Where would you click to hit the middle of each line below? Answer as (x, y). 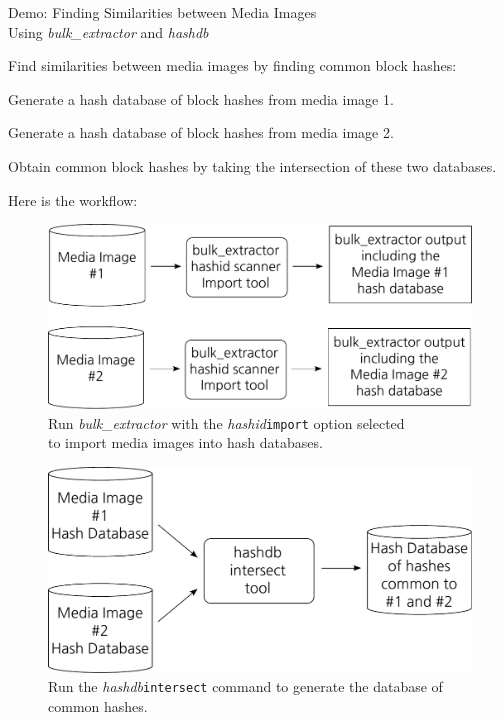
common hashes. (98, 706)
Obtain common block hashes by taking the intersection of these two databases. (252, 165)
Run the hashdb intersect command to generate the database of (245, 686)
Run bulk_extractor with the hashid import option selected (226, 422)
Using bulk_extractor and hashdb (108, 31)
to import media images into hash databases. (185, 442)
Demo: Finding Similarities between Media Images (162, 12)
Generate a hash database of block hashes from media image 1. (201, 98)
